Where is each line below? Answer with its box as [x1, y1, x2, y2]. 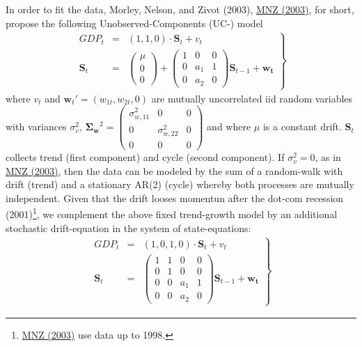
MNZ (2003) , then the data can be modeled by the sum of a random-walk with [6, 163, 343, 178]
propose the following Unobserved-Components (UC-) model [6, 15, 263, 30]
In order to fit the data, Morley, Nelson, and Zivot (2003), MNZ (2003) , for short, [6, 2, 354, 16]
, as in [315, 150, 341, 164]
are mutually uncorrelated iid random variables [151, 91, 353, 105]
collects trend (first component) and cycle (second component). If [6, 150, 285, 164]
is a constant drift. [262, 119, 342, 134]
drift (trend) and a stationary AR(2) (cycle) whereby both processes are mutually [6, 177, 354, 192]
